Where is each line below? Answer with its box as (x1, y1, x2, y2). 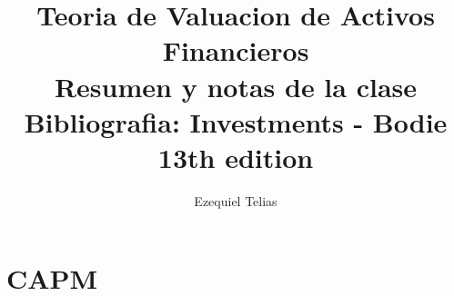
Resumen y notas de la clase (54, 67, 418, 104)
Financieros (162, 32, 309, 69)
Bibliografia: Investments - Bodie (24, 103, 448, 140)
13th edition (157, 138, 314, 175)
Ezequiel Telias (194, 191, 277, 210)
